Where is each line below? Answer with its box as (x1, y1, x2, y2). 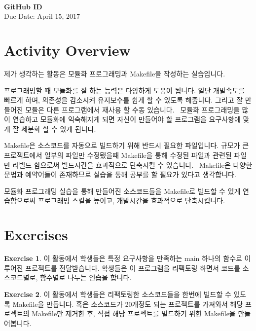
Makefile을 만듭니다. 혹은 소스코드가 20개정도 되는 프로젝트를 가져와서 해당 (12, 298, 243, 309)
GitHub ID (4, 1, 42, 11)
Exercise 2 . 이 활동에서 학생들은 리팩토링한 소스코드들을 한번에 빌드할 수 (4, 289, 231, 299)
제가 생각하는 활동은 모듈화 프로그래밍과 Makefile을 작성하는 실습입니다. (4, 68, 225, 78)
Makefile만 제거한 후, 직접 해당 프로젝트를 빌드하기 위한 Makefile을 (32, 308, 236, 319)
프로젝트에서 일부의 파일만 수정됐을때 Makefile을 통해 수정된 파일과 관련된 (4, 150, 232, 160)
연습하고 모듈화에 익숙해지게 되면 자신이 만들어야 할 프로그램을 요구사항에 (12, 114, 241, 124)
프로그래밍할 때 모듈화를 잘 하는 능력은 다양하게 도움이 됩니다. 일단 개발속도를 (4, 85, 245, 95)
